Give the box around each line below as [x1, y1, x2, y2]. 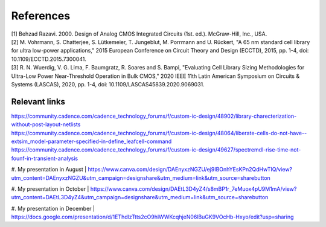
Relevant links [11, 97, 66, 107]
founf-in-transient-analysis [11, 155, 78, 162]
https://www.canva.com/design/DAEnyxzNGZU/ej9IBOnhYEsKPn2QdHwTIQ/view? [88, 166, 293, 173]
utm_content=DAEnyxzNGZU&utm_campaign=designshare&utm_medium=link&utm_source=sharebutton [11, 174, 271, 181]
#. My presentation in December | [11, 205, 95, 212]
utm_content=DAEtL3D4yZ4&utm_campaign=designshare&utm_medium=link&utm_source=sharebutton [11, 194, 269, 201]
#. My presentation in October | [11, 185, 89, 193]
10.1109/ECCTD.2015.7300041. [11, 55, 87, 63]
